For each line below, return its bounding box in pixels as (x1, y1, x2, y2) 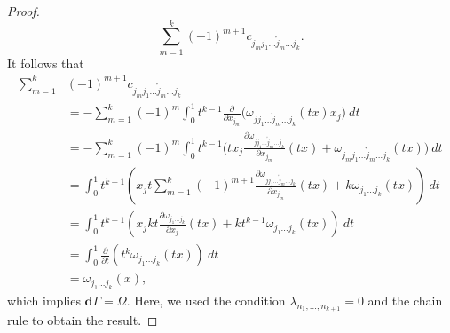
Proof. (7, 2, 40, 20)
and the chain (367, 290, 443, 309)
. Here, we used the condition (126, 290, 286, 309)
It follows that (7, 53, 84, 72)
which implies (7, 290, 81, 309)
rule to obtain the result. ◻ (7, 310, 158, 329)
